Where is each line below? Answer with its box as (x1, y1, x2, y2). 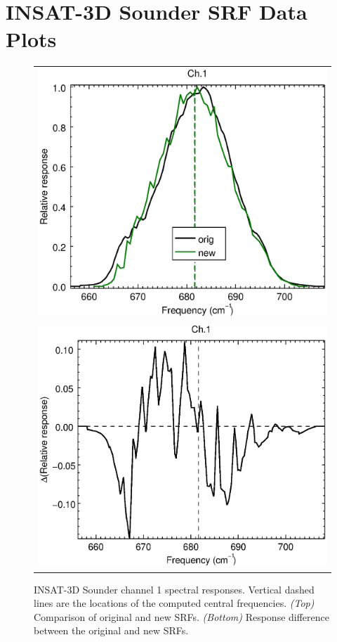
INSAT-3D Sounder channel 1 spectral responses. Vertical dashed (34, 582, 315, 596)
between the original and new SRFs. (34, 623, 189, 638)
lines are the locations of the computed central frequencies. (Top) (34, 596, 315, 610)
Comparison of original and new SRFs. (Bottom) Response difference (34, 609, 329, 624)
